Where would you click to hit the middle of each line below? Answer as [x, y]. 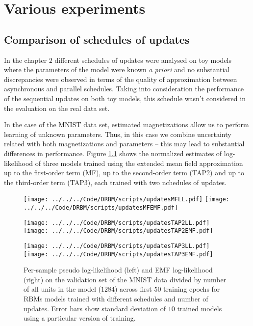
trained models [200, 308]
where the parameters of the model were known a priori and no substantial [117, 69]
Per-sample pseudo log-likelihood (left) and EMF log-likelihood [118, 270]
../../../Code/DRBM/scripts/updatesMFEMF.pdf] [101, 207]
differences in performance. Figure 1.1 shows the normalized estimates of [113, 153]
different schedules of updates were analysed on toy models [143, 60]
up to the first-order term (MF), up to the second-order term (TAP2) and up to [124, 173]
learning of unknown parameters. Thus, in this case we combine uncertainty [118, 134]
